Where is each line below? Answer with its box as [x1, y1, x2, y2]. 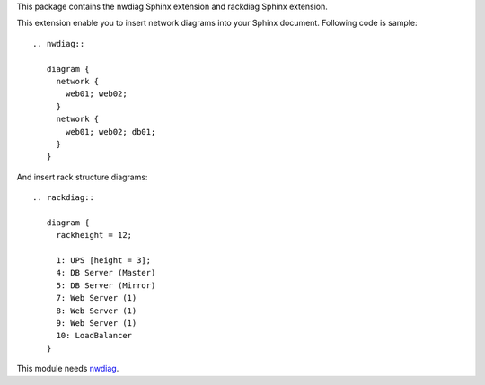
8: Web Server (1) [56, 305, 137, 316]
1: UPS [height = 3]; [56, 256, 152, 266]
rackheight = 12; [56, 230, 133, 241]
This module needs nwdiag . [16, 363, 119, 374]
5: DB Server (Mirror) [56, 280, 156, 291]
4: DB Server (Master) [56, 267, 156, 278]
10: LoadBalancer [56, 330, 133, 341]
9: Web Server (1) [56, 318, 137, 328]
